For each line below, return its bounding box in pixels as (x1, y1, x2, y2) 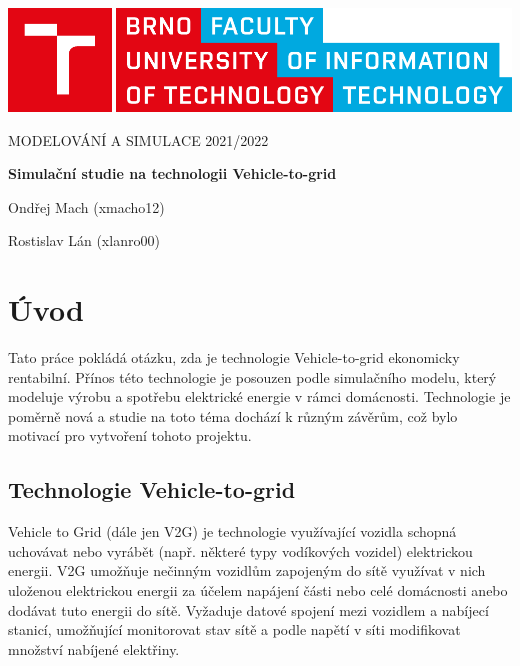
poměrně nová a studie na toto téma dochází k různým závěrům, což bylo (8, 405, 458, 426)
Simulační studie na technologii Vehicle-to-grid (8, 163, 337, 184)
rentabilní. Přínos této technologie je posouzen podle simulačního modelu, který (8, 366, 497, 387)
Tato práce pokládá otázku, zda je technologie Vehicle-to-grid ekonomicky (8, 347, 460, 368)
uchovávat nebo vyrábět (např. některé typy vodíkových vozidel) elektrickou (8, 540, 473, 561)
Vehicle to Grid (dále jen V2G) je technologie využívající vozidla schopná (8, 521, 457, 542)
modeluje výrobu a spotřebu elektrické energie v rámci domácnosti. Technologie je (8, 386, 511, 407)
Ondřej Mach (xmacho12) (8, 196, 165, 217)
